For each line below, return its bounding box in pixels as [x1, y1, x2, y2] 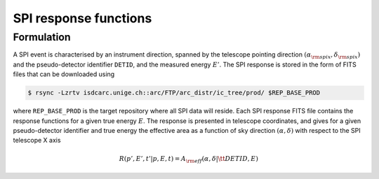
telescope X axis [13, 136, 61, 145]
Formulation [13, 31, 71, 43]
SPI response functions [13, 10, 152, 26]
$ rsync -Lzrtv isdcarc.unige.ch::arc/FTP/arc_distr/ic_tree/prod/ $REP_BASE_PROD [27, 89, 321, 97]
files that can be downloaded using [13, 70, 115, 78]
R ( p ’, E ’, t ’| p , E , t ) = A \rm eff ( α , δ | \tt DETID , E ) [119, 155, 259, 164]
